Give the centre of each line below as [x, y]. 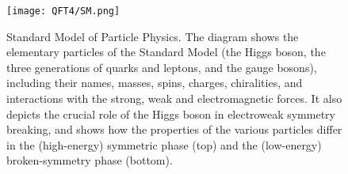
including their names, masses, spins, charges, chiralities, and [155, 83]
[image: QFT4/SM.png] [63, 11]
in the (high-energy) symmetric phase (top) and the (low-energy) [164, 144]
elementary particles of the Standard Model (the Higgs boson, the [166, 52]
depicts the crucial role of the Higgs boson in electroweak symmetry [171, 113]
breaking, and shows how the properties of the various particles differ [174, 129]
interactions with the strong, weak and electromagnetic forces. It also [174, 98]
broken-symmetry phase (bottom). [90, 160]
